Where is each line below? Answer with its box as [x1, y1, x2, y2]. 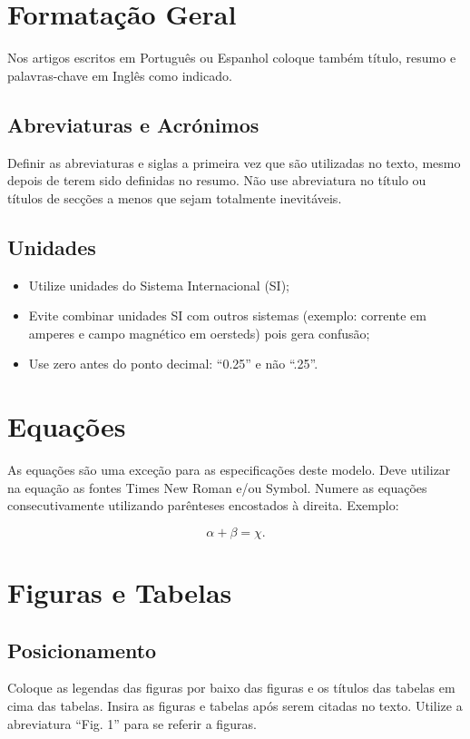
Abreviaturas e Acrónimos [7, 110, 259, 138]
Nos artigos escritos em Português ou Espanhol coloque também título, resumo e [7, 48, 456, 67]
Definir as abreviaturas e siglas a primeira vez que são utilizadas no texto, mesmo [7, 153, 461, 172]
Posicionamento [7, 636, 157, 664]
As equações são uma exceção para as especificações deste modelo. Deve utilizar [7, 460, 451, 478]
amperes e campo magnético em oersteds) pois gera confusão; [28, 323, 370, 342]
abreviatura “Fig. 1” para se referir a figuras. [7, 714, 257, 733]
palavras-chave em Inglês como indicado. [7, 65, 232, 84]
